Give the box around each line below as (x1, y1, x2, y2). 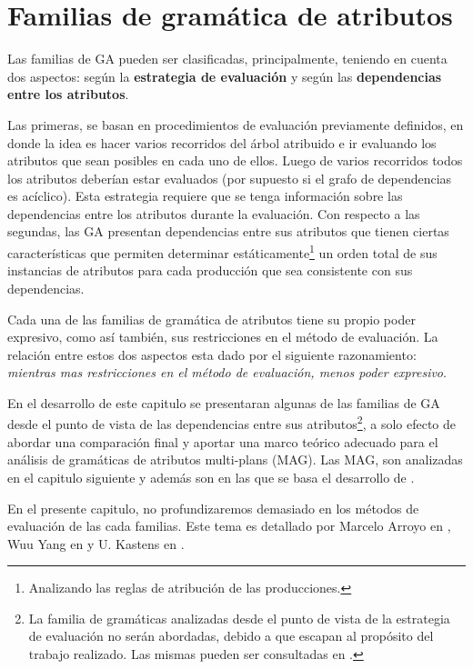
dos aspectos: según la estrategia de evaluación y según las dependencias (7, 66, 442, 85)
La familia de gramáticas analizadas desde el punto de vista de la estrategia (28, 608, 450, 627)
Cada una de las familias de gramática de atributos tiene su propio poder (7, 309, 416, 328)
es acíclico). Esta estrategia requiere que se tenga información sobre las (7, 186, 403, 205)
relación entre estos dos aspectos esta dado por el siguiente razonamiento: (7, 344, 417, 364)
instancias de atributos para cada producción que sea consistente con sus (7, 261, 413, 280)
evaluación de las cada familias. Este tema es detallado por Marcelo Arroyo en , (7, 516, 451, 535)
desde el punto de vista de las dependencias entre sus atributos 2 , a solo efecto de (7, 412, 456, 434)
